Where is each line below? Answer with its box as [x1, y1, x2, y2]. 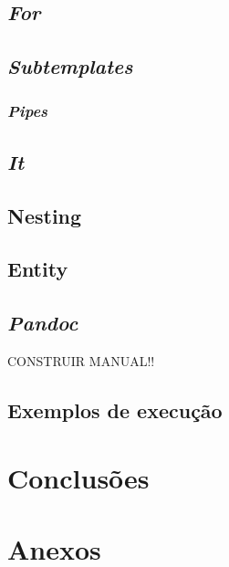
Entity [7, 255, 68, 283]
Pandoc [7, 309, 78, 337]
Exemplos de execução [7, 395, 223, 424]
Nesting [7, 201, 82, 229]
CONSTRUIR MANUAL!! [7, 351, 155, 370]
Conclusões [7, 458, 150, 496]
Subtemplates [7, 52, 133, 80]
